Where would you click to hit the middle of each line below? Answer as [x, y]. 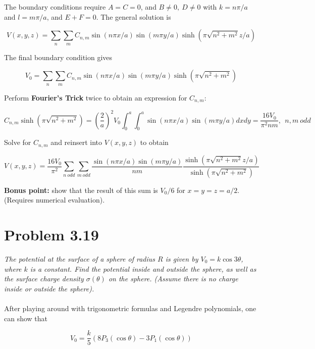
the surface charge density [44, 279]
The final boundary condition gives [58, 57]
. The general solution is [134, 16]
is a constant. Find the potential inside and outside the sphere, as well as [143, 268]
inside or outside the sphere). [49, 288]
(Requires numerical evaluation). [55, 200]
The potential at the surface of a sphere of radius [80, 258]
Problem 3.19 [51, 235]
